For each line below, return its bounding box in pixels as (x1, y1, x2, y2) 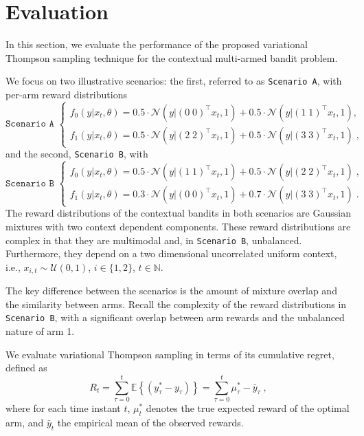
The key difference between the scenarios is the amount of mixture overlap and (5, 283, 337, 298)
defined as (5, 360, 47, 375)
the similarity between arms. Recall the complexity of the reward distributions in (5, 296, 347, 311)
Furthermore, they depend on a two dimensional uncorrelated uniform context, (5, 246, 337, 261)
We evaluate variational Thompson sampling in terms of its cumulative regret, (5, 347, 334, 361)
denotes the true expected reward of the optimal (146, 400, 350, 415)
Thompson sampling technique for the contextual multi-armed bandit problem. (5, 50, 338, 65)
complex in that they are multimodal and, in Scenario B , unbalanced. (5, 232, 302, 247)
